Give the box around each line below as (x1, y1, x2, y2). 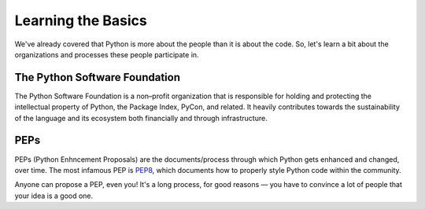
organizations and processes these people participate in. (14, 49, 200, 59)
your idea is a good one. (14, 191, 94, 200)
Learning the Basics (14, 12, 147, 29)
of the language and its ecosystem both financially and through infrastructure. (14, 113, 268, 123)
